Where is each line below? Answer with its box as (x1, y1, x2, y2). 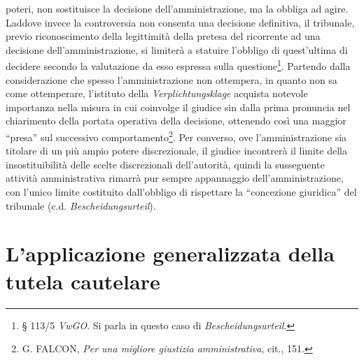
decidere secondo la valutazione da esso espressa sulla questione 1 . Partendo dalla (6, 57, 351, 73)
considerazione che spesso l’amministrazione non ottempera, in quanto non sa (6, 72, 337, 87)
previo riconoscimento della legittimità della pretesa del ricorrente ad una (6, 29, 321, 43)
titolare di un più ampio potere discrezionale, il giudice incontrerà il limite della (6, 143, 347, 158)
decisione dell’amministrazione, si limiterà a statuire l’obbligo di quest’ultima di (6, 42, 348, 57)
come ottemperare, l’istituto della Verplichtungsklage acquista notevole (6, 86, 308, 101)
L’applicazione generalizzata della (6, 239, 335, 268)
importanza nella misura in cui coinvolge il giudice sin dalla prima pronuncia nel (6, 99, 351, 114)
